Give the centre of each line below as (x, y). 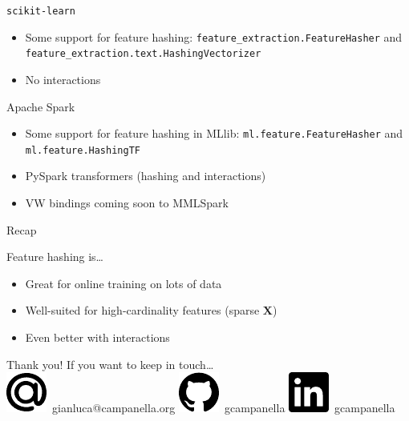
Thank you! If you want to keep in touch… (110, 364)
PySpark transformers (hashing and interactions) (146, 176)
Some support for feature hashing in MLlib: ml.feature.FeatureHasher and (214, 133)
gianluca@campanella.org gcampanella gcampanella (223, 408)
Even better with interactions (97, 337)
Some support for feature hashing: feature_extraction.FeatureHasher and (214, 36)
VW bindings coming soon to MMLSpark (127, 203)
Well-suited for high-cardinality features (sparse (142, 310)
